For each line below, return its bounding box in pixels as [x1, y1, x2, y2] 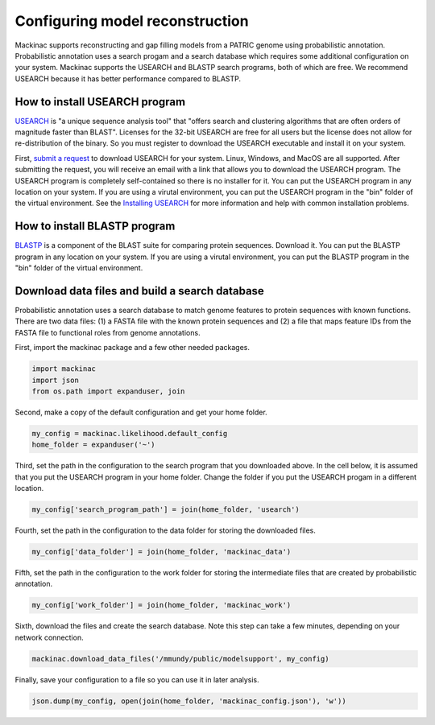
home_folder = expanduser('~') [31, 440, 156, 450]
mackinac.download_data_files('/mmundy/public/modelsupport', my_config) [31, 654, 329, 663]
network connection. [14, 632, 84, 642]
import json [31, 375, 80, 385]
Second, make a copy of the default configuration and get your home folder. [14, 407, 267, 417]
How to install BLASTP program [14, 220, 176, 233]
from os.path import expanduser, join [31, 386, 185, 396]
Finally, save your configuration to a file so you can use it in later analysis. [14, 674, 259, 684]
